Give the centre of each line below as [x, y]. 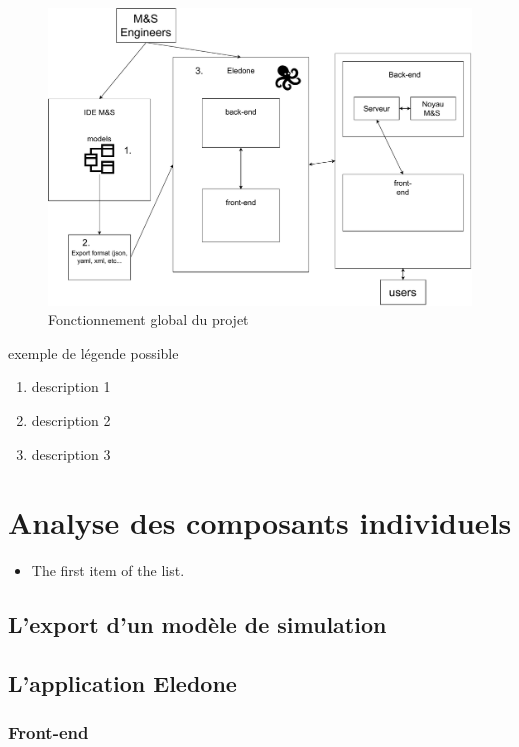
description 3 [71, 453]
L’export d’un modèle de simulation [197, 624]
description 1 [71, 386]
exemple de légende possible [93, 352]
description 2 [71, 420]
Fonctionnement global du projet [148, 319]
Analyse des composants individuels [260, 522]
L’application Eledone [122, 683]
